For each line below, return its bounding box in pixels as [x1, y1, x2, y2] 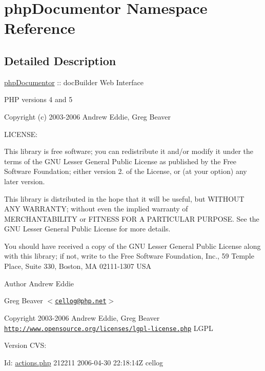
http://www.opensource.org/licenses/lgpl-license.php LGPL [4, 322, 213, 333]
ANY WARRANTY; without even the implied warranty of [4, 203, 188, 214]
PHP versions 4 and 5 [4, 94, 73, 105]
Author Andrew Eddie [4, 278, 74, 288]
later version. [4, 175, 45, 186]
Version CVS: [4, 340, 47, 350]
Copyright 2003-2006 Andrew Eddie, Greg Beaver [4, 312, 160, 323]
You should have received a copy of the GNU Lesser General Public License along [4, 240, 261, 251]
